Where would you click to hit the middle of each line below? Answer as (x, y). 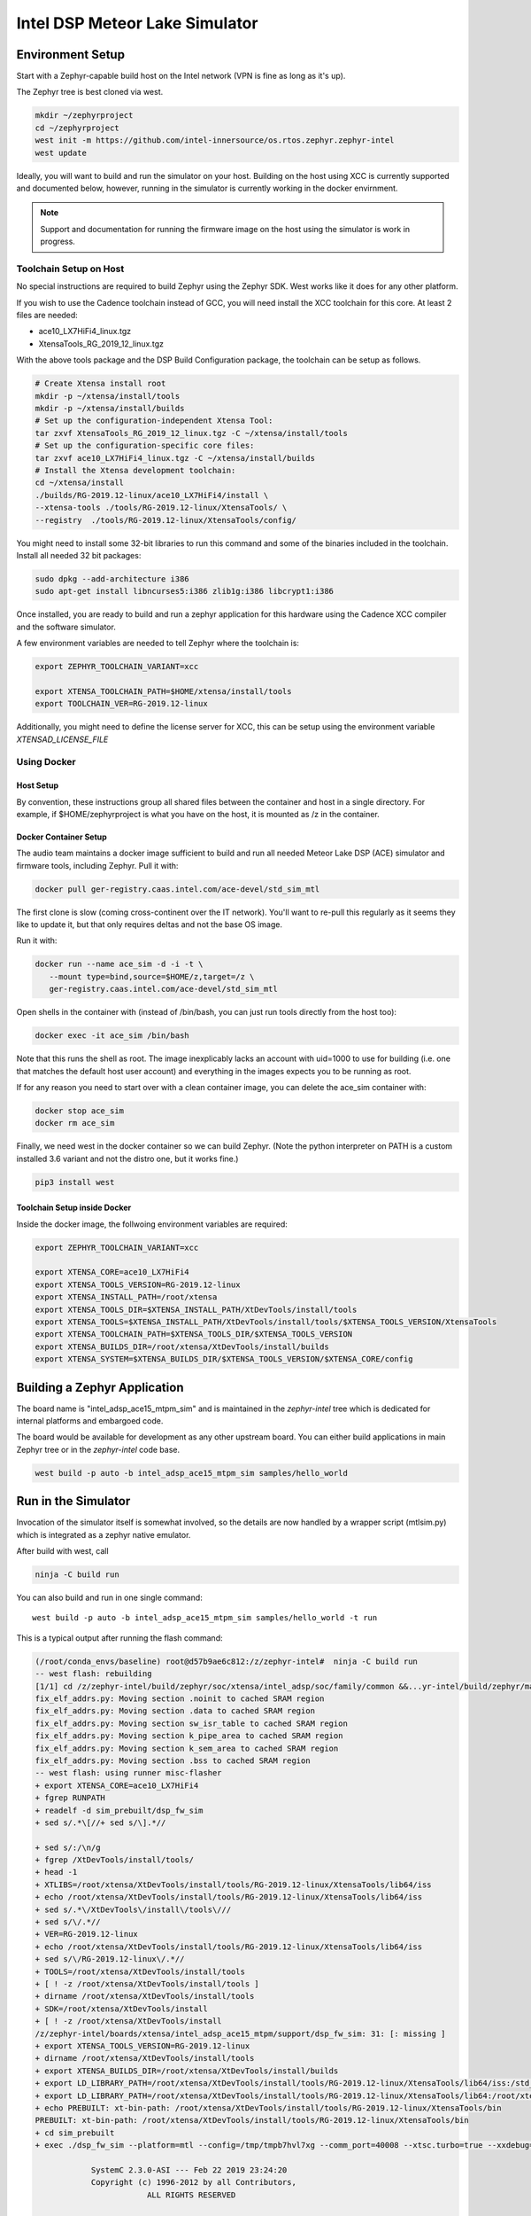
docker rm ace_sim (75, 1123)
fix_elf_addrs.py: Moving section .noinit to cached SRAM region (180, 1699)
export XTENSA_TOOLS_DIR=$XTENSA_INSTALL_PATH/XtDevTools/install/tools (196, 1309)
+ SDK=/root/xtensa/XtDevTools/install (121, 2009)
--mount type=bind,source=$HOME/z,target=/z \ (152, 976)
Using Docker (46, 762)
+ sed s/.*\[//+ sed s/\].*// (100, 1822)
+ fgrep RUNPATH (70, 1798)
